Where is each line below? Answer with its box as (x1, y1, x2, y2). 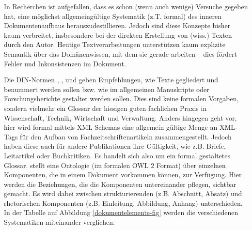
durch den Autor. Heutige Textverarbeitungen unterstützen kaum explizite (4, 39, 225, 49)
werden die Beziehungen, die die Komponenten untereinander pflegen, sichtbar (4, 179, 236, 189)
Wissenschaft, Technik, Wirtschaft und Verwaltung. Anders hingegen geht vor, (4, 112, 237, 123)
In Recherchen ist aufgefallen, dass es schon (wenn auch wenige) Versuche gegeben (4, 1, 248, 11)
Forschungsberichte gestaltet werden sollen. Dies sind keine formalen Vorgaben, (4, 93, 239, 104)
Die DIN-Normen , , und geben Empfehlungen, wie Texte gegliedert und (4, 75, 219, 85)
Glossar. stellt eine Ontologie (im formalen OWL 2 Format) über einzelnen (4, 160, 226, 170)
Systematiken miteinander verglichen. (4, 217, 115, 227)
